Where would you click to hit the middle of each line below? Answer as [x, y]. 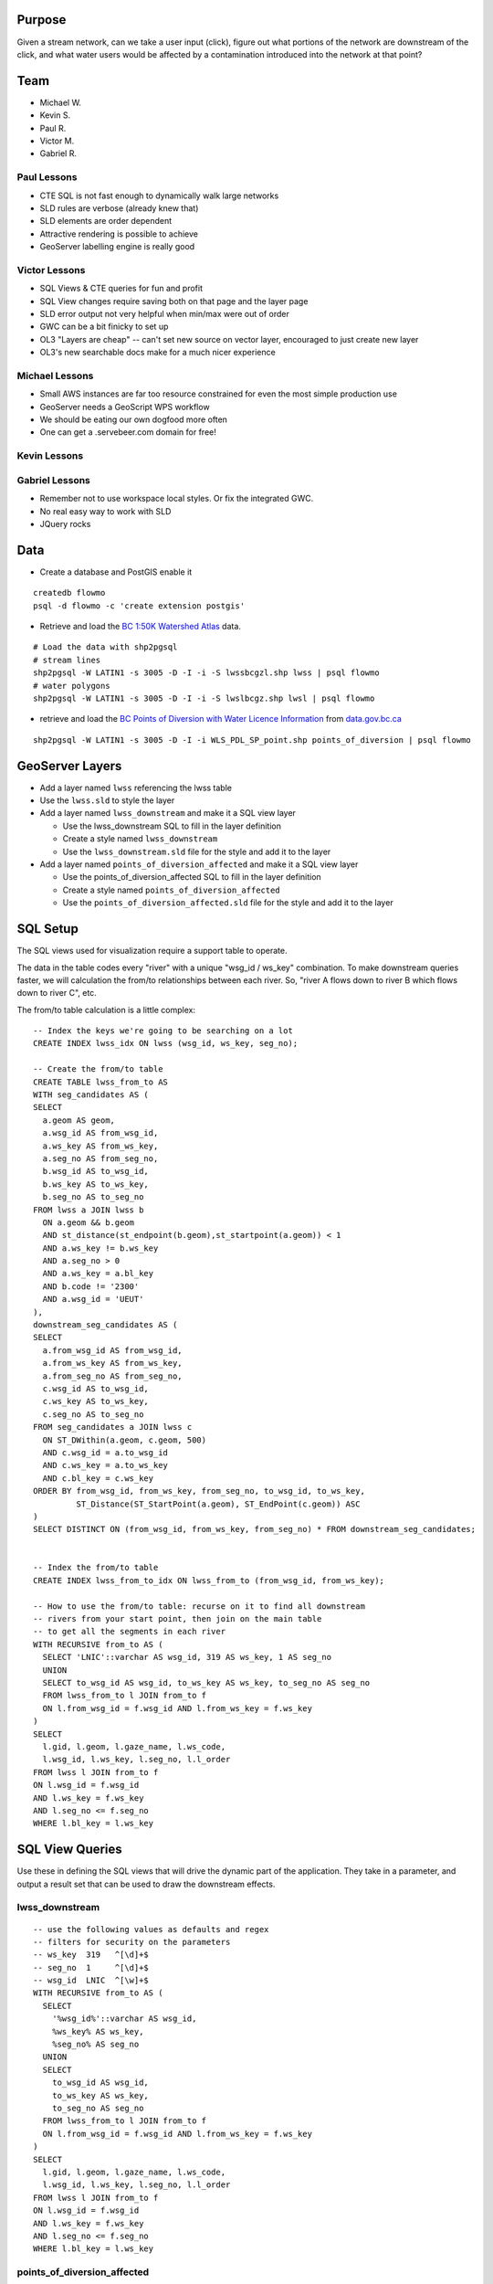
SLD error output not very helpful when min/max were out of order [164, 314]
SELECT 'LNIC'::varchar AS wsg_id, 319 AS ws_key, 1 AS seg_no [187, 1657]
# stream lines [67, 660]
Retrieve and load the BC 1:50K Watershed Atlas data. [141, 627]
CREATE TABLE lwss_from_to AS [101, 1082]
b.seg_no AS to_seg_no [93, 1197]
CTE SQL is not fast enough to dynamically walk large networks [159, 196]
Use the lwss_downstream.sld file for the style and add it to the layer [197, 851]
